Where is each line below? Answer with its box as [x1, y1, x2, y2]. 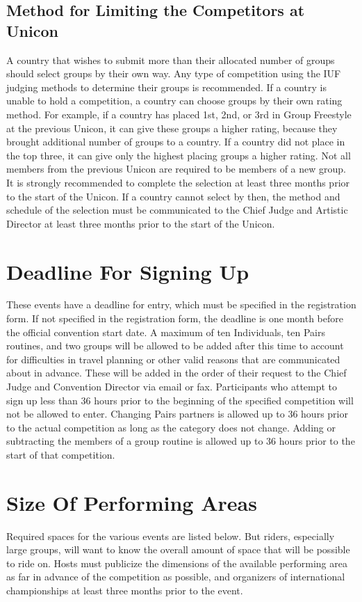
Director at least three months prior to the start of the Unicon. [6, 216, 275, 230]
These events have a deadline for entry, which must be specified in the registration [6, 297, 356, 312]
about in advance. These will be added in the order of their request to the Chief [6, 365, 347, 380]
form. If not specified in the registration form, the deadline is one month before [6, 311, 344, 326]
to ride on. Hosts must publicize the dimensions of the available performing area [6, 555, 347, 570]
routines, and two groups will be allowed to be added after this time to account [6, 338, 344, 353]
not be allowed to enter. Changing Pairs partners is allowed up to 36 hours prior [6, 406, 348, 421]
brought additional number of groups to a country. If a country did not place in [6, 134, 345, 149]
